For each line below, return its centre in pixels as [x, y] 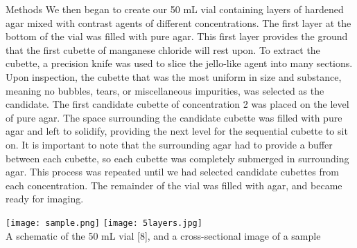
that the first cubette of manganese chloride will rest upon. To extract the [163, 49]
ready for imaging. [45, 199]
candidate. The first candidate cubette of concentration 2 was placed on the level [177, 104]
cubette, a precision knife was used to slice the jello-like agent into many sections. [179, 63]
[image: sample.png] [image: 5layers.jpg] [104, 223]
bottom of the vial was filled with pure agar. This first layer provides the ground [177, 36]
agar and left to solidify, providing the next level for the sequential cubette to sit [177, 131]
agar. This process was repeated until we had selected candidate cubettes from [172, 172]
